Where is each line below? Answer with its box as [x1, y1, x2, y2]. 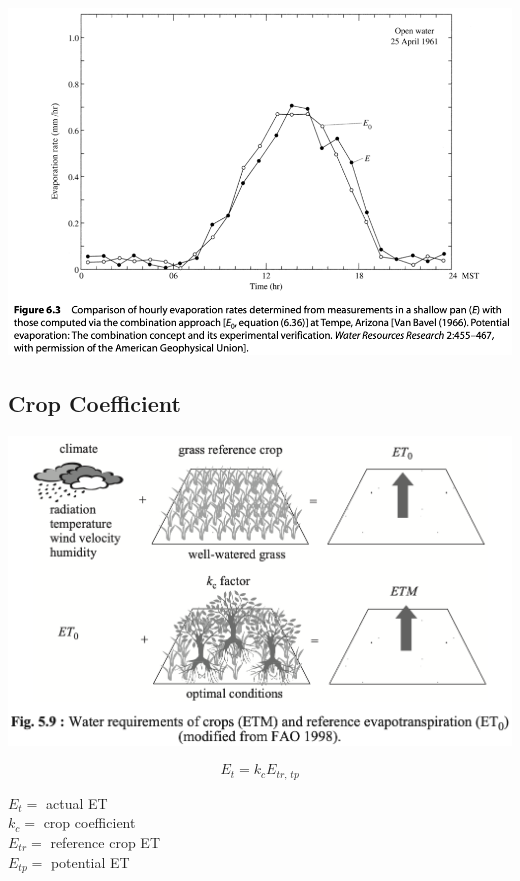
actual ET [45, 792, 108, 813]
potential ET [50, 851, 130, 872]
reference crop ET [50, 832, 160, 853]
